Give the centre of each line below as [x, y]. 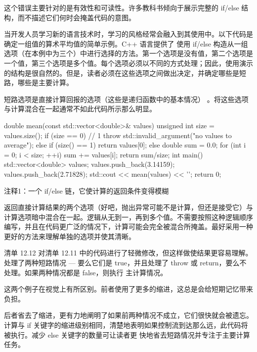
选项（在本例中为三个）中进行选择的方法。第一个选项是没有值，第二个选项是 [128, 53]
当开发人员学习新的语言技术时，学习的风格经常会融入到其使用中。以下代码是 [128, 34]
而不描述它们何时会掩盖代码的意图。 [76, 17]
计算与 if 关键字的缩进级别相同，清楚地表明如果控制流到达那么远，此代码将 [126, 325]
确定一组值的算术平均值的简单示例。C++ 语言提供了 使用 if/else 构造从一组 [126, 43]
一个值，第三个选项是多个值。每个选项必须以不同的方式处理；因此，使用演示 [128, 63]
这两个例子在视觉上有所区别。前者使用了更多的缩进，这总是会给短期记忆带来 [128, 289]
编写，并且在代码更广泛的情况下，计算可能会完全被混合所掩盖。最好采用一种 [128, 226]
